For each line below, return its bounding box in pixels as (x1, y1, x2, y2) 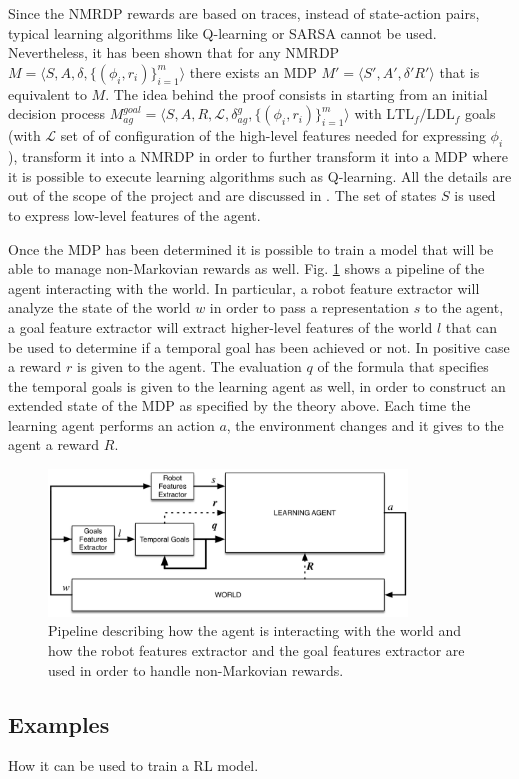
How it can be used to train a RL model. (8, 755, 259, 776)
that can (445, 316, 498, 337)
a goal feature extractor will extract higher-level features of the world (8, 316, 433, 337)
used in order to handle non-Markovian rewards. (48, 659, 344, 680)
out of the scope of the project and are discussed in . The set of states (8, 185, 437, 206)
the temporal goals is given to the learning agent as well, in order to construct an (8, 375, 506, 396)
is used (454, 185, 496, 206)
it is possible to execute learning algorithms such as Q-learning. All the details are (8, 165, 512, 186)
